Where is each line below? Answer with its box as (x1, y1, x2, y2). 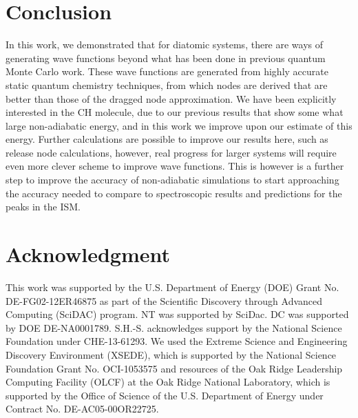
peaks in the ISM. (6, 199, 81, 214)
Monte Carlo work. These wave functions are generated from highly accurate (6, 64, 328, 79)
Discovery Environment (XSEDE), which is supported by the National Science (6, 347, 337, 361)
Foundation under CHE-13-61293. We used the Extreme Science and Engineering (6, 334, 348, 348)
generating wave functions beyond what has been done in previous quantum (6, 50, 326, 65)
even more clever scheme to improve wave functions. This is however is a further (6, 159, 344, 173)
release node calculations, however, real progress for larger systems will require (6, 145, 337, 159)
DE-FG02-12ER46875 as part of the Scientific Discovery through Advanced (6, 293, 323, 308)
